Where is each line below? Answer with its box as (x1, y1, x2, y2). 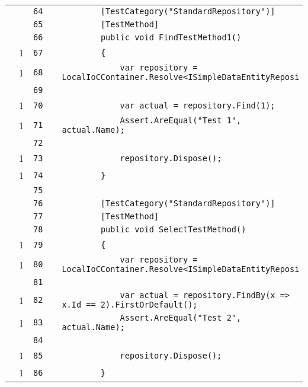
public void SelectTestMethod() (100, 225, 246, 234)
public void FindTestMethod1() (100, 33, 242, 42)
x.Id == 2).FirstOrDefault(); (62, 300, 198, 309)
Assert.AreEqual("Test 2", (120, 313, 242, 322)
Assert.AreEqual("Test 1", (120, 116, 242, 125)
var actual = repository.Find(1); (120, 100, 275, 110)
